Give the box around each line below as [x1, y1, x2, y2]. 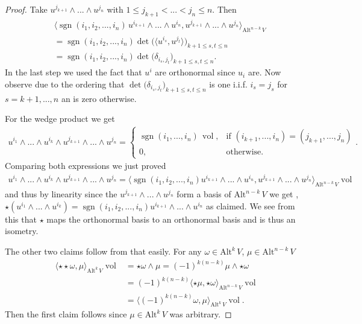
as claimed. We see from [206, 199, 295, 212]
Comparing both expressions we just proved [5, 159, 166, 172]
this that [5, 212, 37, 225]
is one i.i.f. [209, 77, 248, 90]
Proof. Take [5, 3, 48, 15]
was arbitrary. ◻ [169, 308, 232, 320]
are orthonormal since [155, 66, 236, 78]
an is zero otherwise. [61, 92, 137, 104]
